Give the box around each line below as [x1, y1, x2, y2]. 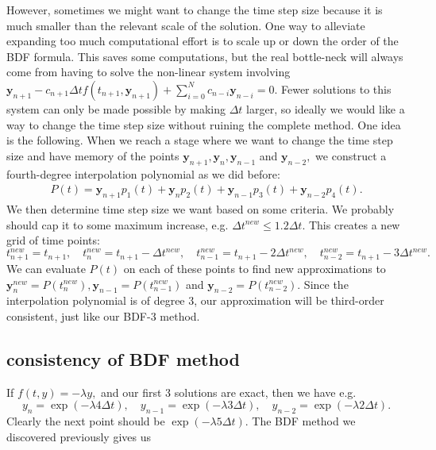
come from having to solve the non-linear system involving [6, 63, 291, 80]
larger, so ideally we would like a [246, 100, 405, 117]
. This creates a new [302, 216, 400, 233]
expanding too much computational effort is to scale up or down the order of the [6, 33, 399, 49]
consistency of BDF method [6, 346, 240, 371]
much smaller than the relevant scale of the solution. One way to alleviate [6, 17, 365, 33]
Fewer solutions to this [280, 80, 392, 97]
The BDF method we [252, 413, 356, 429]
